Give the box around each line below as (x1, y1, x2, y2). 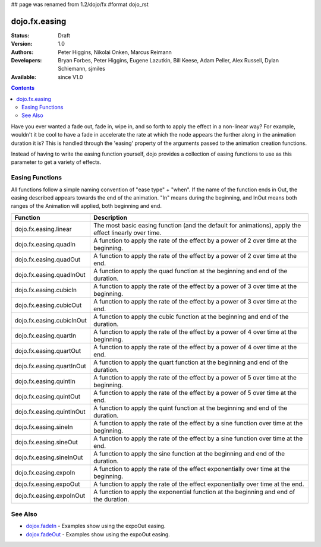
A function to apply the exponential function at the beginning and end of (93, 488, 295, 496)
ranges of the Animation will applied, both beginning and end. (11, 203, 162, 210)
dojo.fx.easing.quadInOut (14, 270, 86, 279)
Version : (11, 40, 33, 48)
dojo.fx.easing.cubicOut (14, 301, 82, 309)
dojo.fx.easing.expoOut (14, 480, 80, 488)
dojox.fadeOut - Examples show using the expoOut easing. (26, 530, 171, 537)
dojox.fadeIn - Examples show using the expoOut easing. (26, 523, 166, 530)
